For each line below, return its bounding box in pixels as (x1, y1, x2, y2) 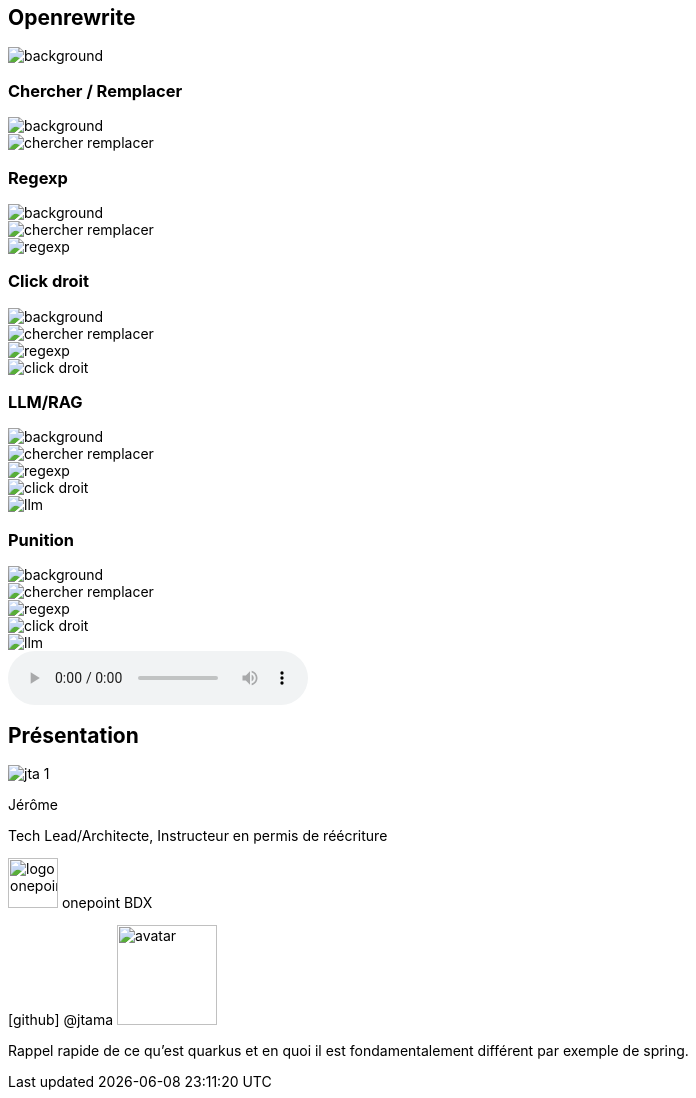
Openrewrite (8, 5, 136, 30)
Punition (8, 529, 75, 550)
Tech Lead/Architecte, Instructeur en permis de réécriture (8, 827, 388, 845)
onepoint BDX (61, 894, 153, 912)
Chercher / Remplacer (8, 80, 183, 101)
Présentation (8, 722, 139, 748)
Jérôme (8, 796, 59, 814)
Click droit (8, 271, 89, 292)
